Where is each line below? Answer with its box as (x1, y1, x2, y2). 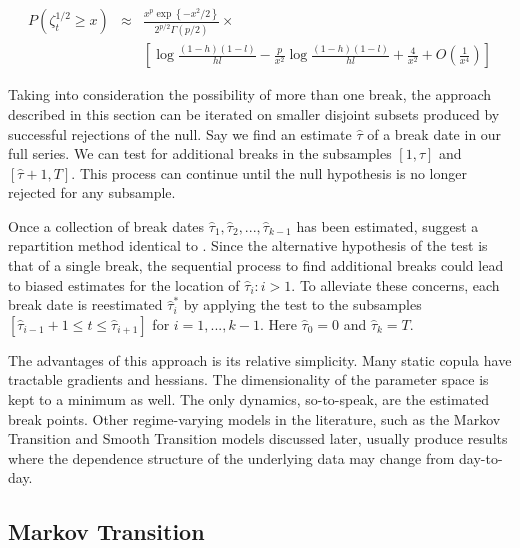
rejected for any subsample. (8, 182, 176, 203)
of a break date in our (367, 123, 502, 144)
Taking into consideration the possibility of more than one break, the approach (8, 84, 492, 105)
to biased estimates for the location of (8, 274, 240, 295)
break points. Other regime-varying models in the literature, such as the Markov (8, 408, 501, 429)
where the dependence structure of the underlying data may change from (8, 447, 455, 468)
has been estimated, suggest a (296, 215, 479, 236)
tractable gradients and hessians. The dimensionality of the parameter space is (8, 369, 489, 390)
